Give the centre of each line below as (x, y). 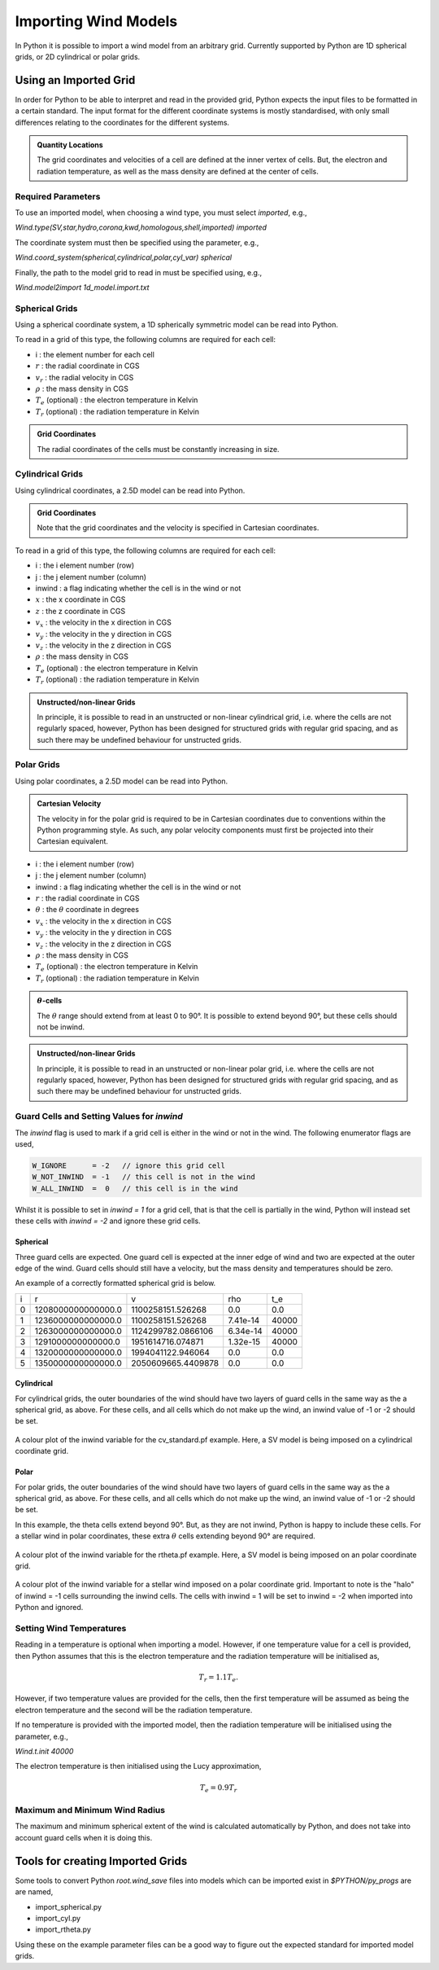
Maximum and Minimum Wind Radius (90, 1810)
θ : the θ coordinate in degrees (87, 910)
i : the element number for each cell (95, 354)
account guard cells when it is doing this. (84, 1837)
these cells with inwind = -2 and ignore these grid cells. (108, 1221)
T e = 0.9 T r (218, 1788)
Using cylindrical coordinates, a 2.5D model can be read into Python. (130, 490)
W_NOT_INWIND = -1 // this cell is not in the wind (143, 1177)
